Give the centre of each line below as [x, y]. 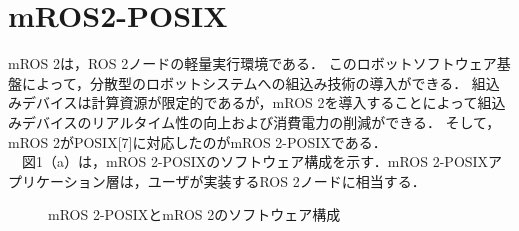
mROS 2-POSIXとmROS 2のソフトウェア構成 [194, 214]
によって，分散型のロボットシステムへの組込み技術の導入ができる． [244, 82]
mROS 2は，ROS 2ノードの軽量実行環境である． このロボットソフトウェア [252, 63]
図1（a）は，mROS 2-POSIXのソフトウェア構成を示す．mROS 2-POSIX [255, 161]
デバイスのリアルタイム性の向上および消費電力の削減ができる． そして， [261, 121]
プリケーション [57, 180]
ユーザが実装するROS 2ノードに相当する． [286, 180]
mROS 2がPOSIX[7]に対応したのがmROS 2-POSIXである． [197, 141]
